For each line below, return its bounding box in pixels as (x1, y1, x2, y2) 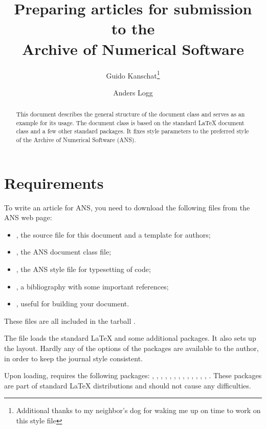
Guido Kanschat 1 (106, 68, 160, 81)
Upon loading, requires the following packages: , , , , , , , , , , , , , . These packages (4, 370, 262, 381)
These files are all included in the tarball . (4, 315, 136, 326)
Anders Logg (113, 87, 153, 98)
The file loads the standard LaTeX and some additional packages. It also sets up (4, 333, 256, 343)
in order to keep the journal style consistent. (4, 353, 143, 363)
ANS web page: (4, 212, 52, 223)
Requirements (4, 172, 104, 193)
